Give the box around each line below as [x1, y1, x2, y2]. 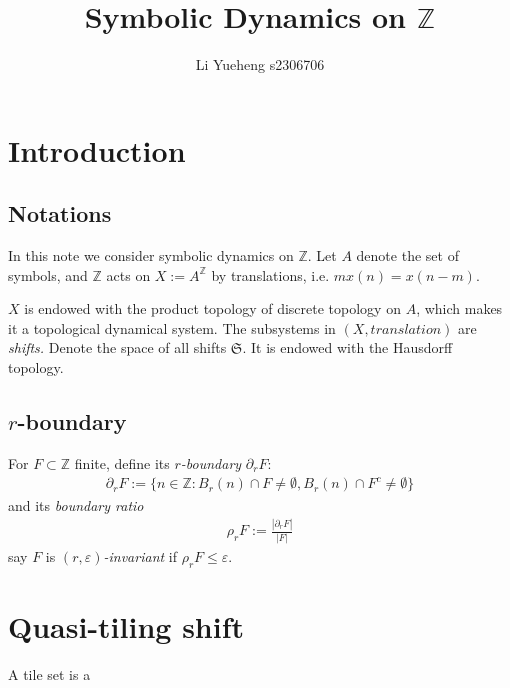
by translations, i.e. [211, 264, 330, 285]
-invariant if [103, 545, 177, 566]
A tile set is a [8, 663, 91, 684]
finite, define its [74, 452, 170, 473]
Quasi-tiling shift [8, 605, 245, 646]
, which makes [416, 298, 503, 319]
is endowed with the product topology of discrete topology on [24, 298, 401, 319]
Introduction [8, 129, 186, 170]
